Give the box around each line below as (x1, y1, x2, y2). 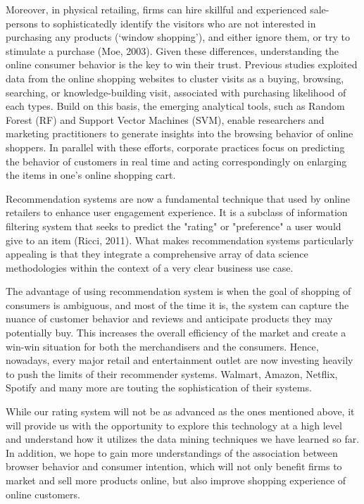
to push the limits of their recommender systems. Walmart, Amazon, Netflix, (6, 366, 338, 381)
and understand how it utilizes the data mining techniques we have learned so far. (6, 431, 360, 446)
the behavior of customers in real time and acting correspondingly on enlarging (6, 153, 347, 168)
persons (6, 15, 38, 30)
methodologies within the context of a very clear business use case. (6, 260, 294, 275)
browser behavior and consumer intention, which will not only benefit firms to (6, 459, 342, 474)
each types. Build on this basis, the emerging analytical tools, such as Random (6, 99, 345, 113)
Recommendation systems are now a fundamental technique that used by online (6, 191, 350, 206)
